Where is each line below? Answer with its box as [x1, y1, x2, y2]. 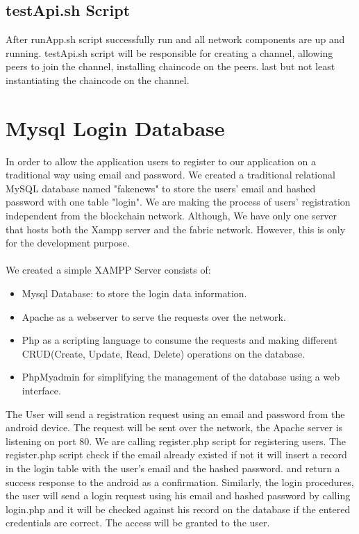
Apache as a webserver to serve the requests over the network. [22, 309, 286, 324]
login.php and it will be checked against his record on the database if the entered [6, 501, 351, 516]
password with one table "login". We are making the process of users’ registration [6, 194, 351, 209]
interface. [22, 383, 61, 398]
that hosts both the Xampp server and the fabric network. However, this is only [6, 222, 346, 236]
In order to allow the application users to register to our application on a [6, 153, 316, 168]
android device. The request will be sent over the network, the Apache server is [6, 420, 343, 435]
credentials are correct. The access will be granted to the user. [6, 515, 270, 530]
